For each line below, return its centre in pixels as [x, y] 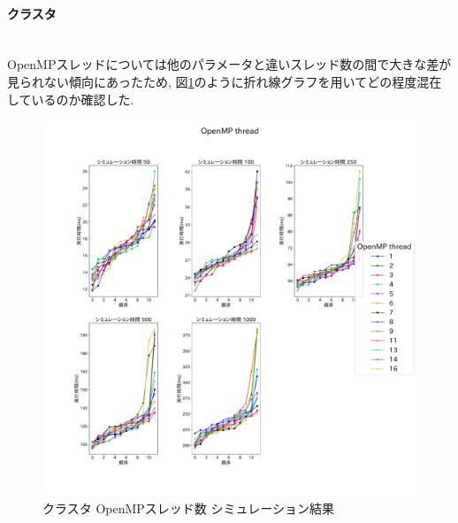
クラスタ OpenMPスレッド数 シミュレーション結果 [188, 508]
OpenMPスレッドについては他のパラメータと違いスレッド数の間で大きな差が [229, 64]
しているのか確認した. [71, 99]
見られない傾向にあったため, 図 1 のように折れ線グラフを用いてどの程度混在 [225, 81]
